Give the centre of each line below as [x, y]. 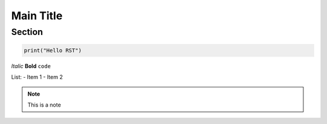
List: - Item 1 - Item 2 [37, 77]
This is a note [44, 105]
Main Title [37, 16]
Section [27, 32]
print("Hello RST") [53, 50]
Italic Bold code [31, 66]
